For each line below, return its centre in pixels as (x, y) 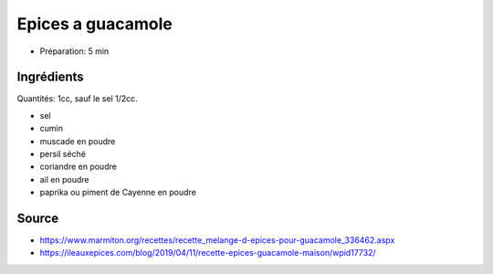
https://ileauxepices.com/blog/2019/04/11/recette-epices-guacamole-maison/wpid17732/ (208, 253)
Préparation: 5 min (74, 51)
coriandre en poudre (79, 167)
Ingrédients (50, 77)
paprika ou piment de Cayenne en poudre (118, 193)
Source (38, 218)
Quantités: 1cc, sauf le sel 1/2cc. (78, 99)
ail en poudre (64, 179)
